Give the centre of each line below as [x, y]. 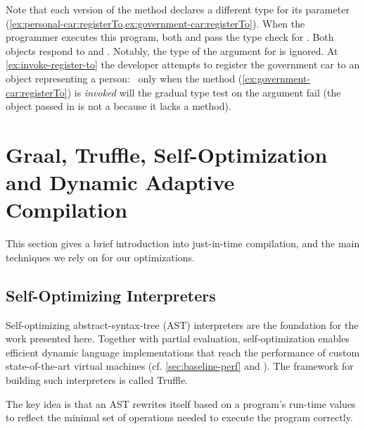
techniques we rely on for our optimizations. [100, 257]
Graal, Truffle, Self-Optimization [167, 154]
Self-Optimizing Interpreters [111, 295]
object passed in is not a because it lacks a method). [119, 106]
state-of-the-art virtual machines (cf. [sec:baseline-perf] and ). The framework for [180, 366]
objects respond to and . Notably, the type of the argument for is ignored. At [172, 50]
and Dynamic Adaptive [120, 182]
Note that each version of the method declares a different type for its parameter [178, 9]
